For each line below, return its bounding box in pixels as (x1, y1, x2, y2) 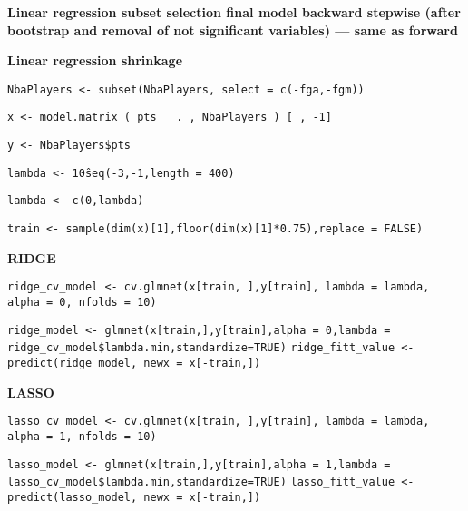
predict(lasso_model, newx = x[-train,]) (7, 490, 261, 504)
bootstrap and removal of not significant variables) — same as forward (7, 20, 458, 39)
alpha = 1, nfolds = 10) (7, 429, 157, 443)
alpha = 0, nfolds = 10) (7, 295, 157, 309)
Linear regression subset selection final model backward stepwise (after (7, 3, 461, 21)
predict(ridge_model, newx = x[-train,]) (7, 356, 261, 369)
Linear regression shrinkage (7, 51, 183, 70)
